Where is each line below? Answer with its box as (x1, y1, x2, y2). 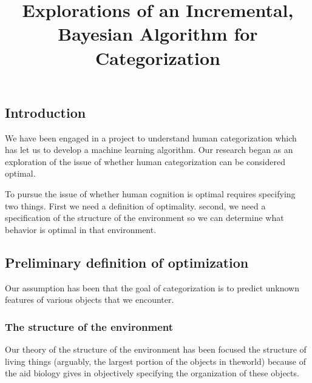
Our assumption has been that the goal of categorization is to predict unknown (5, 281, 300, 294)
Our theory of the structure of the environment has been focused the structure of (5, 342, 307, 355)
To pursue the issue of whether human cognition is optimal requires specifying (5, 187, 296, 200)
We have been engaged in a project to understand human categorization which (5, 131, 297, 144)
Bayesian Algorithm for (58, 21, 258, 46)
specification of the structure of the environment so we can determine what (5, 211, 284, 224)
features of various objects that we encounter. (5, 293, 174, 306)
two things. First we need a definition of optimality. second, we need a (5, 199, 266, 212)
